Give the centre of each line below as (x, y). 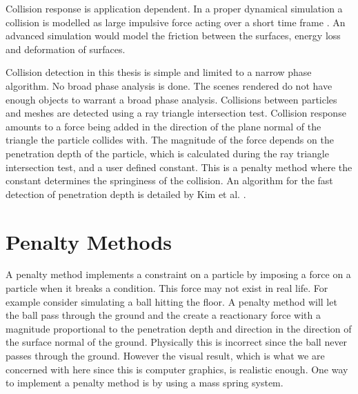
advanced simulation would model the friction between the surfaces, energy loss (173, 36)
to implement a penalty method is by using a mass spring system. (145, 383)
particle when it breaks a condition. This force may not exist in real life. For (167, 288)
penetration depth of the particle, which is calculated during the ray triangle (167, 153)
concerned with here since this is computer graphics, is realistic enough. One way (177, 369)
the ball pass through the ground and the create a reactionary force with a (163, 315)
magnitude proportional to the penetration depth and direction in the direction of (179, 328)
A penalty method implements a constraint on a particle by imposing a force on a (178, 274)
